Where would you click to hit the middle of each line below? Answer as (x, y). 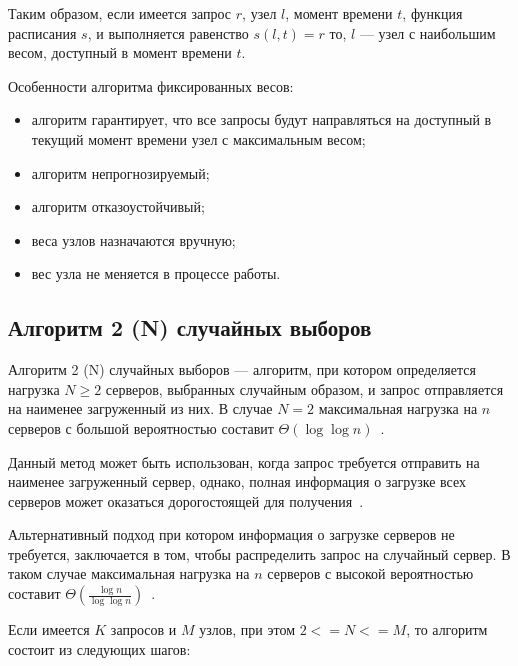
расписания (42, 32)
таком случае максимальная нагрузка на (129, 573)
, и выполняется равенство (168, 32)
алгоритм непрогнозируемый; (120, 172)
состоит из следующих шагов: (99, 648)
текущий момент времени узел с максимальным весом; (198, 138)
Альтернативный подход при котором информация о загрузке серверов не (231, 534)
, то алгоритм (447, 629)
